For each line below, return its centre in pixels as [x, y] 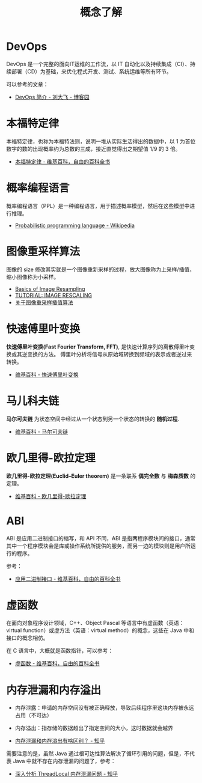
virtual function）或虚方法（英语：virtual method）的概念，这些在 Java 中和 [100, 630]
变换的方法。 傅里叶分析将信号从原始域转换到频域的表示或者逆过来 [109, 354]
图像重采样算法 [43, 251]
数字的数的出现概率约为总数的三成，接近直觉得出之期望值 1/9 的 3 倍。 [93, 148]
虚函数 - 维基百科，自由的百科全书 [57, 663]
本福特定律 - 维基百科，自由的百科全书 [63, 161]
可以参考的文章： [27, 84]
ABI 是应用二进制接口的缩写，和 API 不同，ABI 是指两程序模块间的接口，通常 [101, 538]
